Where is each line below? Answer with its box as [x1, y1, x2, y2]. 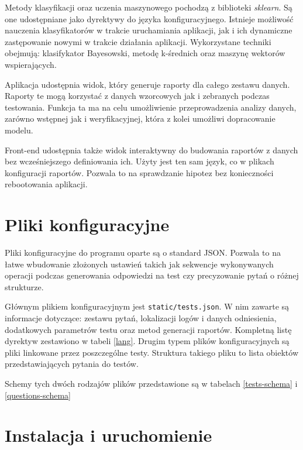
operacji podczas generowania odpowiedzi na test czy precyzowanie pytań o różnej [5, 269, 299, 281]
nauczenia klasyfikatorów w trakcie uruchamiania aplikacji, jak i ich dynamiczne [5, 24, 292, 36]
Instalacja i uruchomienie [5, 423, 212, 447]
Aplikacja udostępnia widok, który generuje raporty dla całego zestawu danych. [5, 78, 290, 90]
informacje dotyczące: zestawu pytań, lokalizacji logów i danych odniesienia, [5, 312, 277, 324]
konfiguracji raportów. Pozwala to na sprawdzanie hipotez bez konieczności [5, 166, 274, 178]
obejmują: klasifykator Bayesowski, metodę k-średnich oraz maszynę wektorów [5, 47, 285, 59]
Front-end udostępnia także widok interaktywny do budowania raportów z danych [5, 143, 298, 156]
